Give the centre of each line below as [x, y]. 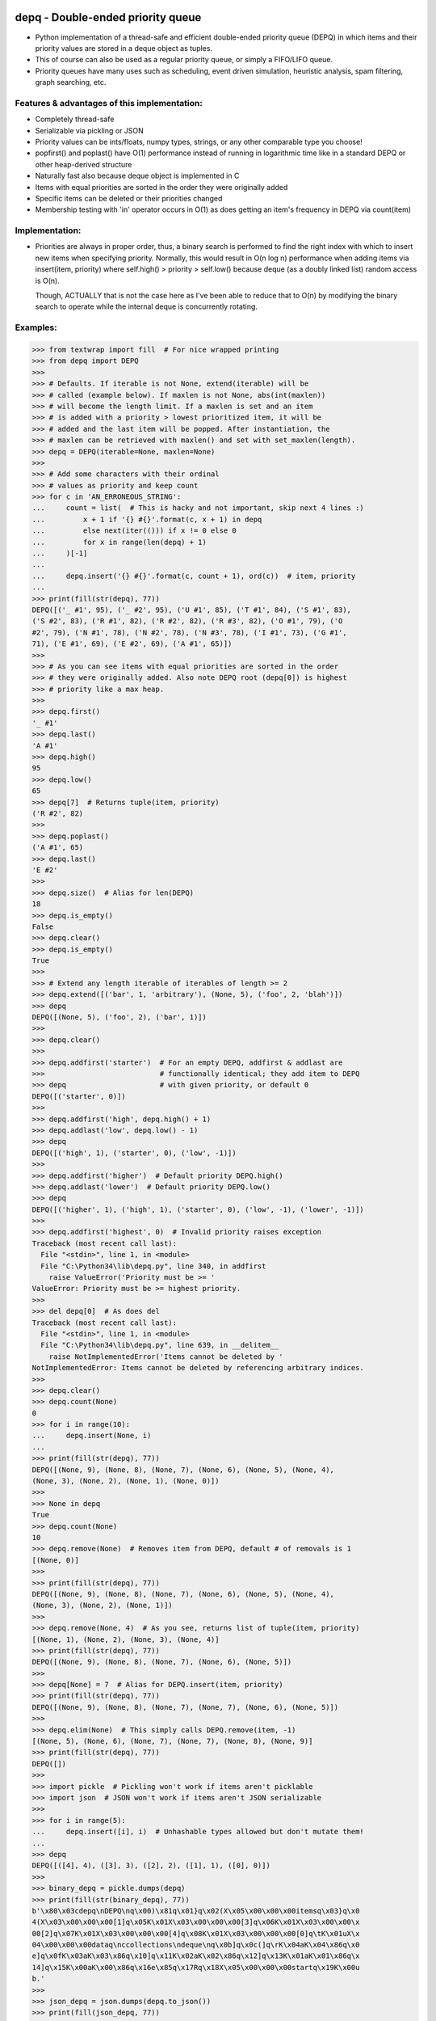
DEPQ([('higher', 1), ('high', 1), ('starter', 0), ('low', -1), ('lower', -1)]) [198, 1209]
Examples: [36, 327]
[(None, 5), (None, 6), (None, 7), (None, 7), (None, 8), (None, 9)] [172, 1741]
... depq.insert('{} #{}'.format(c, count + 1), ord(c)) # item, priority [194, 576]
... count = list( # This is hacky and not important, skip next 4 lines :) [198, 508]
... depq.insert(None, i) [92, 1436]
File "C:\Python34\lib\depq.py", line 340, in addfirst [153, 1266]
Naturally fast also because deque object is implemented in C [137, 176]
